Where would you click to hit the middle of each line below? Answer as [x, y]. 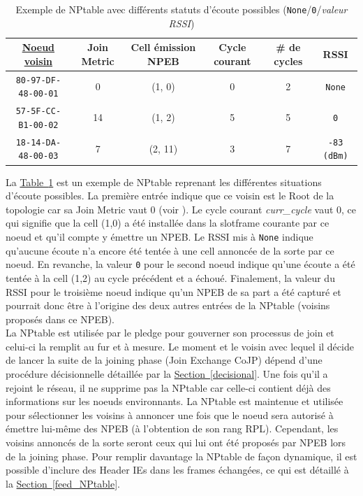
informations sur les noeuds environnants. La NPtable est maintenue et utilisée [175, 401]
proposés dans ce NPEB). [60, 319]
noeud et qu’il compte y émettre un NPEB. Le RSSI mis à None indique [160, 236]
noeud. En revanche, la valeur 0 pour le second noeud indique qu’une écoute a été [180, 264]
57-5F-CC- [38, 112]
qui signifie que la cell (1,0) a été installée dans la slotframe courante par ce [168, 223]
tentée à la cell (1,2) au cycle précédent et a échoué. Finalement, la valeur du [170, 277]
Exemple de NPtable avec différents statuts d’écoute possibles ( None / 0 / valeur [181, 9]
